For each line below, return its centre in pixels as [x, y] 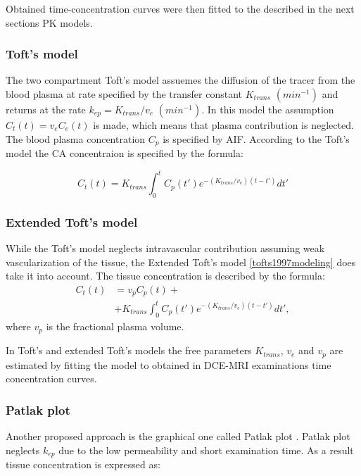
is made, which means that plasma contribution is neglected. [223, 125]
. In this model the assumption [268, 109]
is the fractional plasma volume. [115, 326]
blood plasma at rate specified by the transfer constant [124, 94]
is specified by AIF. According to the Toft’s [256, 138]
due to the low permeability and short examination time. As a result [206, 450]
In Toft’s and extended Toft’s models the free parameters [129, 350]
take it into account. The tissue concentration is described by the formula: [165, 276]
